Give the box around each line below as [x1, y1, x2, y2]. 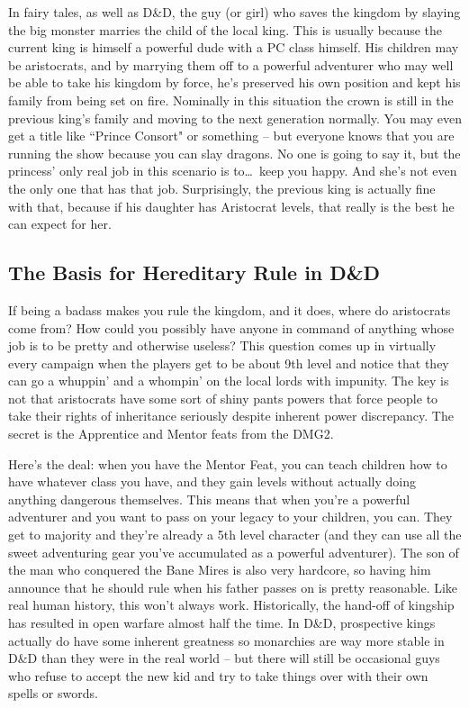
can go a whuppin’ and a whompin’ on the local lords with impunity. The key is [8, 371, 449, 390]
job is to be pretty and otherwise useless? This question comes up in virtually [8, 336, 437, 355]
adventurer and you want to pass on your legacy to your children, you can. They [8, 507, 453, 526]
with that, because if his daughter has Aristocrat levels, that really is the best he [8, 196, 455, 215]
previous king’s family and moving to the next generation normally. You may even [8, 108, 462, 127]
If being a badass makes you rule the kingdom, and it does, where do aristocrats [8, 300, 451, 319]
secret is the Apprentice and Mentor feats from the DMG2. [8, 424, 334, 443]
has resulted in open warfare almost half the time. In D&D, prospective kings [8, 613, 436, 632]
